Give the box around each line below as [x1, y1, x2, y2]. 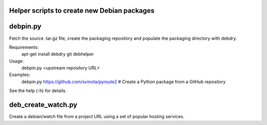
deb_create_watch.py [9, 101, 78, 109]
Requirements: [9, 44, 39, 50]
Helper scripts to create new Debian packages [9, 6, 155, 15]
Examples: [9, 72, 31, 78]
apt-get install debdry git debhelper [21, 51, 94, 57]
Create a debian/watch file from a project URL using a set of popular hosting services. [9, 114, 184, 120]
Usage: [9, 58, 24, 64]
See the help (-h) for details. [9, 88, 67, 94]
